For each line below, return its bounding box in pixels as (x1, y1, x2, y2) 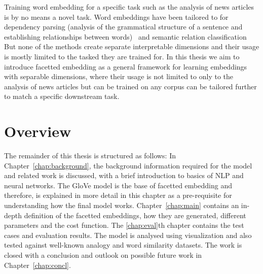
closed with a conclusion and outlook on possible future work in (4, 250, 202, 260)
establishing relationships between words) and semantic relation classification (4, 31, 247, 42)
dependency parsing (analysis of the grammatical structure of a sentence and (4, 21, 243, 32)
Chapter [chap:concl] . (4, 259, 71, 270)
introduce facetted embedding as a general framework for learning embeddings (4, 61, 247, 72)
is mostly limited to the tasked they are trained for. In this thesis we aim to (4, 51, 240, 61)
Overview (4, 121, 71, 142)
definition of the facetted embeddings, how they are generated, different (24, 210, 246, 220)
